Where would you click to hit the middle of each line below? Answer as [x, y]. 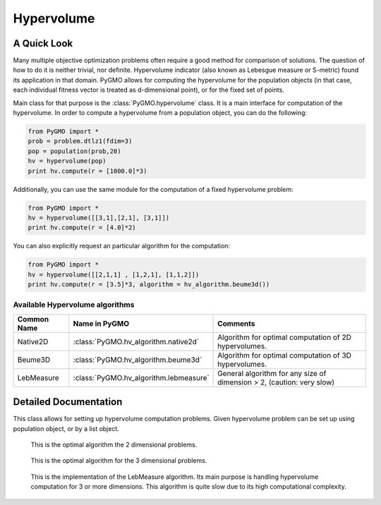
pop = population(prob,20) [74, 151]
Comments [236, 323]
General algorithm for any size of [272, 373]
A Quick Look [43, 43]
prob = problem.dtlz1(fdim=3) [80, 141]
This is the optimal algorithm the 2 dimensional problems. [114, 445]
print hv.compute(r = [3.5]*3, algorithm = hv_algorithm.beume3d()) [149, 285]
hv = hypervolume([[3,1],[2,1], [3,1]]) [98, 218]
